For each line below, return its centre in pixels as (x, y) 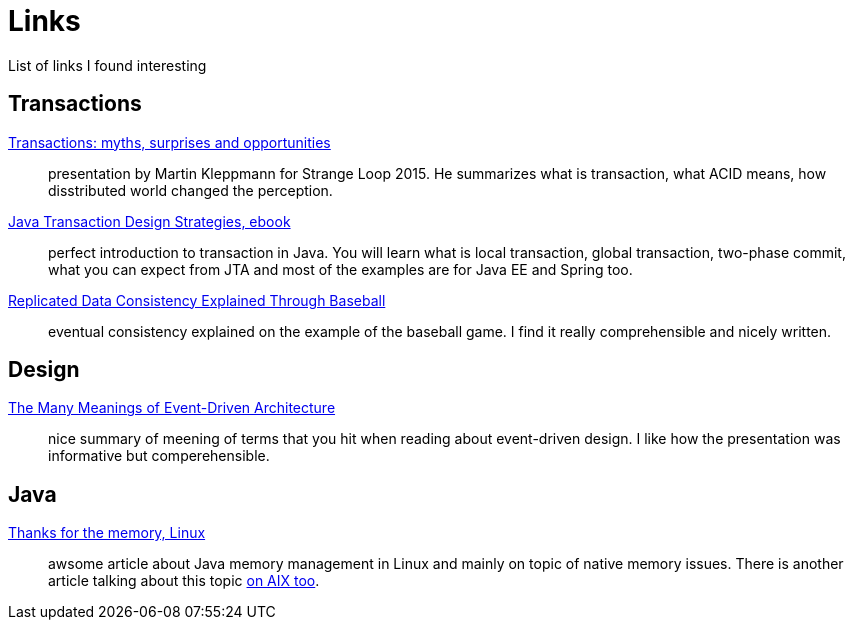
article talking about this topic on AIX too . (184, 581)
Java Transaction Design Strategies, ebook (149, 221)
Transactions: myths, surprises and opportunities (169, 142)
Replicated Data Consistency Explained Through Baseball (197, 300)
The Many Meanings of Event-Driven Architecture (172, 408)
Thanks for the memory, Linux (107, 533)
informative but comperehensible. (159, 456)
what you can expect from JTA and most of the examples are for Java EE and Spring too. (340, 269)
